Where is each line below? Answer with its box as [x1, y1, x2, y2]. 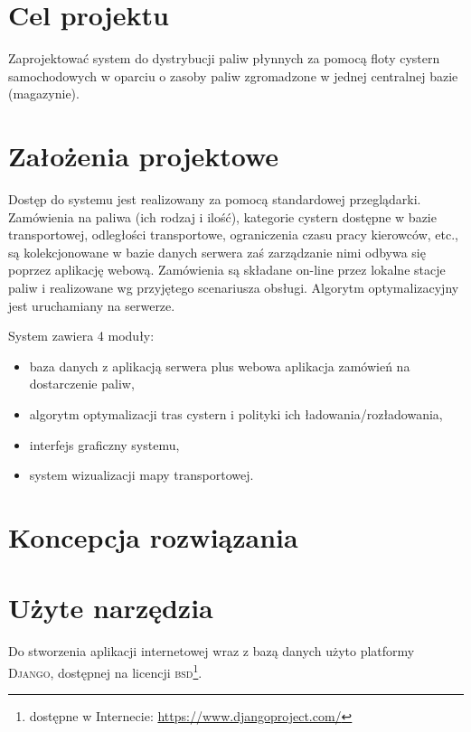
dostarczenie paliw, [29, 374, 135, 393]
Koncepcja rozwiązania [8, 518, 298, 555]
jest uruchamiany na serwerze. [8, 296, 175, 314]
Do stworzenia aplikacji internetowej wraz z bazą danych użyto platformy [8, 642, 415, 661]
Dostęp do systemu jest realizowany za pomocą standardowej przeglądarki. [8, 190, 421, 209]
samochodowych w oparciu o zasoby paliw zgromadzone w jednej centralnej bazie [8, 66, 458, 85]
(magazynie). [8, 84, 80, 103]
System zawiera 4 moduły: [8, 326, 155, 345]
